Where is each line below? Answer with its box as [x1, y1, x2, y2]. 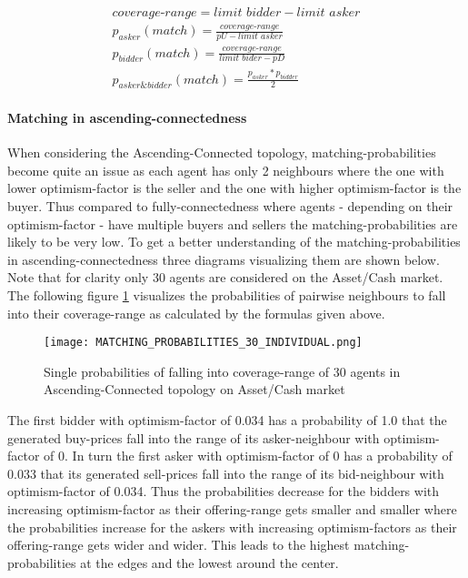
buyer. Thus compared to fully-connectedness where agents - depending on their [7, 197, 453, 216]
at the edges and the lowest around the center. [80, 553, 339, 572]
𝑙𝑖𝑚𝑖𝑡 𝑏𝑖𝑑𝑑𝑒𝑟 [214, 6, 282, 20]
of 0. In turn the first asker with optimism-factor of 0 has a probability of [44, 446, 453, 465]
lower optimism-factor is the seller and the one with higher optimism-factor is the [7, 178, 462, 198]
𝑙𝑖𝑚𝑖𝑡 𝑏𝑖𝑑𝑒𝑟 [219, 54, 262, 64]
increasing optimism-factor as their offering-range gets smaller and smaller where [7, 500, 457, 519]
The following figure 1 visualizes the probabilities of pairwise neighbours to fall [7, 286, 446, 305]
